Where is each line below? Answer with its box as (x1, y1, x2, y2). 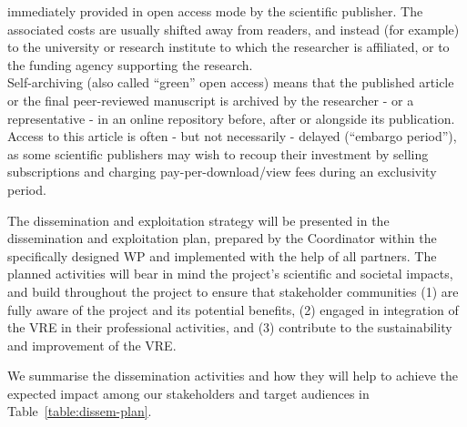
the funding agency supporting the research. (7, 55, 253, 74)
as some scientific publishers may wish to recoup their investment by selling (7, 144, 429, 163)
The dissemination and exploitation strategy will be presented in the (7, 210, 390, 229)
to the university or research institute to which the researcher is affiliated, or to (7, 37, 450, 56)
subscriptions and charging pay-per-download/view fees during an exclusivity (7, 162, 437, 181)
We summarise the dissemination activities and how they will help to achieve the (7, 366, 459, 385)
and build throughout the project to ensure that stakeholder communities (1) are (7, 281, 459, 300)
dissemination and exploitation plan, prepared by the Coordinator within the (7, 229, 437, 248)
